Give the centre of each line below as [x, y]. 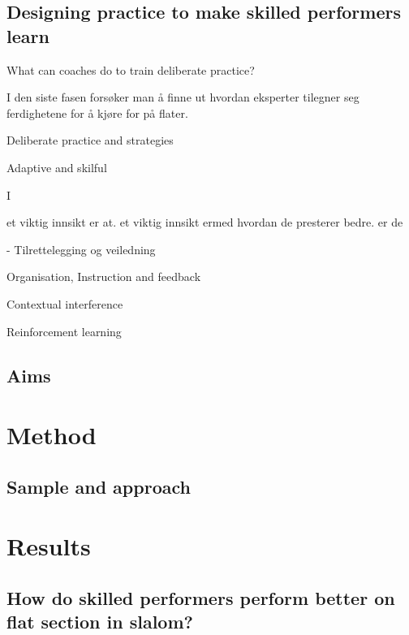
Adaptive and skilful [57, 167]
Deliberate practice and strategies [90, 140]
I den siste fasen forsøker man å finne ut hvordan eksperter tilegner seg [183, 97]
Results [49, 546]
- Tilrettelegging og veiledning [81, 249]
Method [52, 435]
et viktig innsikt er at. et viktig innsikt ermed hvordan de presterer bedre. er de [205, 222]
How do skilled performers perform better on [201, 597]
